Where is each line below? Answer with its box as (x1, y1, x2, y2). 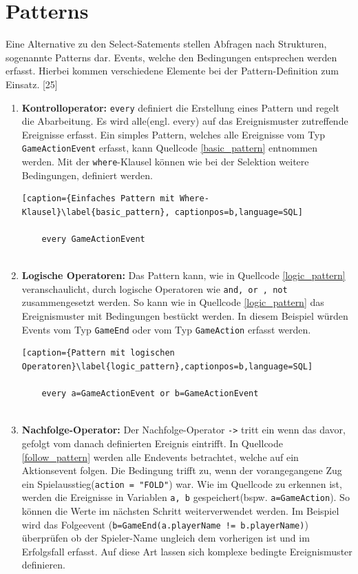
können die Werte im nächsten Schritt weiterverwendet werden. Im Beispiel (21, 504, 339, 518)
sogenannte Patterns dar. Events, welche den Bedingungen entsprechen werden (6, 50, 337, 64)
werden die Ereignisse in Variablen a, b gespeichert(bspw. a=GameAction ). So (21, 490, 350, 504)
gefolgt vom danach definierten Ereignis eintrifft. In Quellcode (21, 435, 283, 450)
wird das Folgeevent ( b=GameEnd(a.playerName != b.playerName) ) (21, 517, 308, 531)
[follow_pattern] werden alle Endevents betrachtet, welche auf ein (21, 449, 299, 464)
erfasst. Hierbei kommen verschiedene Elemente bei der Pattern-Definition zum (6, 63, 339, 78)
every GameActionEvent (41, 234, 145, 245)
